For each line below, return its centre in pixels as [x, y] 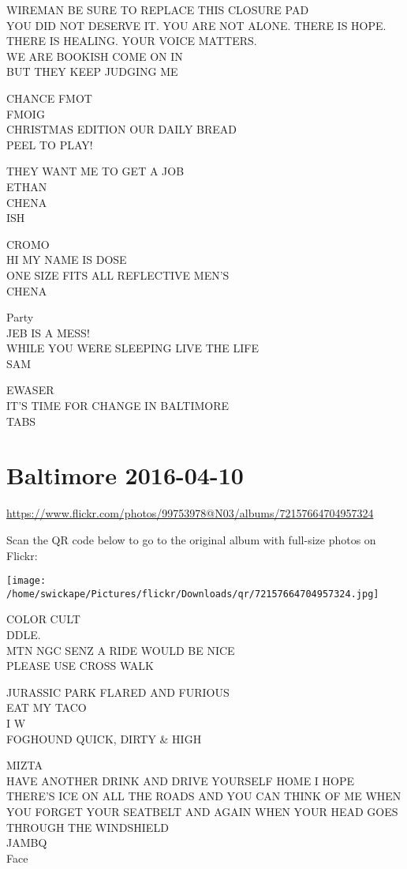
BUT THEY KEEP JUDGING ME [92, 71]
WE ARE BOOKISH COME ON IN [95, 56]
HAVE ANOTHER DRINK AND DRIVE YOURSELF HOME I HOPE [181, 780]
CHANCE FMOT [49, 98]
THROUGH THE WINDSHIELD [88, 827]
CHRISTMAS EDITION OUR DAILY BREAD [122, 129]
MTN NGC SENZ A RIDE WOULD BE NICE [121, 650]
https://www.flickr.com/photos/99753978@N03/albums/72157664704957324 [190, 513]
